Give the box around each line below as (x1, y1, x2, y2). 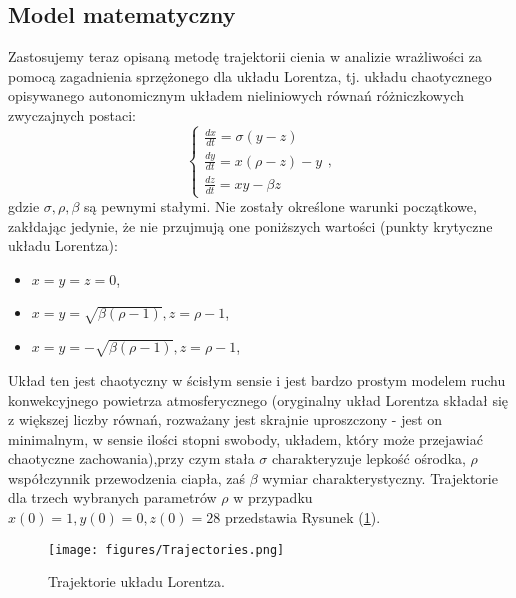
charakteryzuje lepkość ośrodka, (271, 448, 466, 469)
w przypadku (233, 487, 313, 508)
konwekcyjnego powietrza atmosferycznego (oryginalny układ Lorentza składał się (8, 389, 509, 410)
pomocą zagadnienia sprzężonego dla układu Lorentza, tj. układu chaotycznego (8, 65, 492, 86)
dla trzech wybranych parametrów (8, 487, 217, 508)
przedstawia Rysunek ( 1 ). (224, 507, 381, 528)
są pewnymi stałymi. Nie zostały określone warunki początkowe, (84, 196, 477, 217)
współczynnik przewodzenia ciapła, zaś (8, 467, 246, 488)
